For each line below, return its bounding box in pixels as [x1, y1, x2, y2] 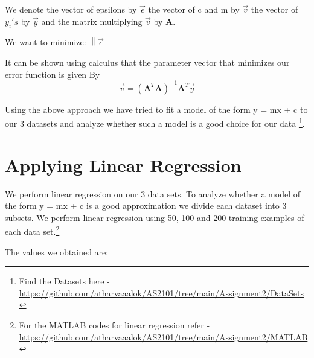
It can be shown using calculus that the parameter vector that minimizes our [5, 56, 290, 68]
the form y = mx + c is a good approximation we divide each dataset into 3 [5, 199, 287, 212]
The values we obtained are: [5, 245, 109, 258]
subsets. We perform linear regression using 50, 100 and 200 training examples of [5, 211, 304, 223]
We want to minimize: [5, 36, 86, 48]
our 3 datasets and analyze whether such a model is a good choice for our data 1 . [5, 115, 305, 129]
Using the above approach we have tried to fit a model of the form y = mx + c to [5, 103, 308, 115]
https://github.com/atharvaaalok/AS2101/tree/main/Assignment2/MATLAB [19, 330, 308, 343]
